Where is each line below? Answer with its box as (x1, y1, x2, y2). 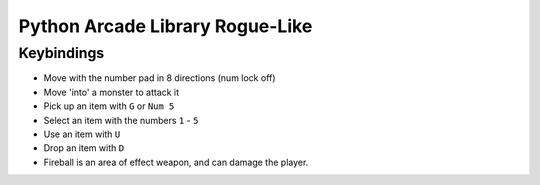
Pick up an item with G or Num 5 (43, 100, 175, 112)
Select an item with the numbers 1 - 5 (43, 114, 199, 126)
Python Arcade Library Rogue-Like (18, 15, 313, 37)
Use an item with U (43, 128, 121, 140)
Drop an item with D (43, 142, 125, 154)
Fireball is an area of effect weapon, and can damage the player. (43, 156, 309, 168)
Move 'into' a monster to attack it (43, 86, 180, 98)
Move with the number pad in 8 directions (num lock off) (43, 72, 276, 84)
